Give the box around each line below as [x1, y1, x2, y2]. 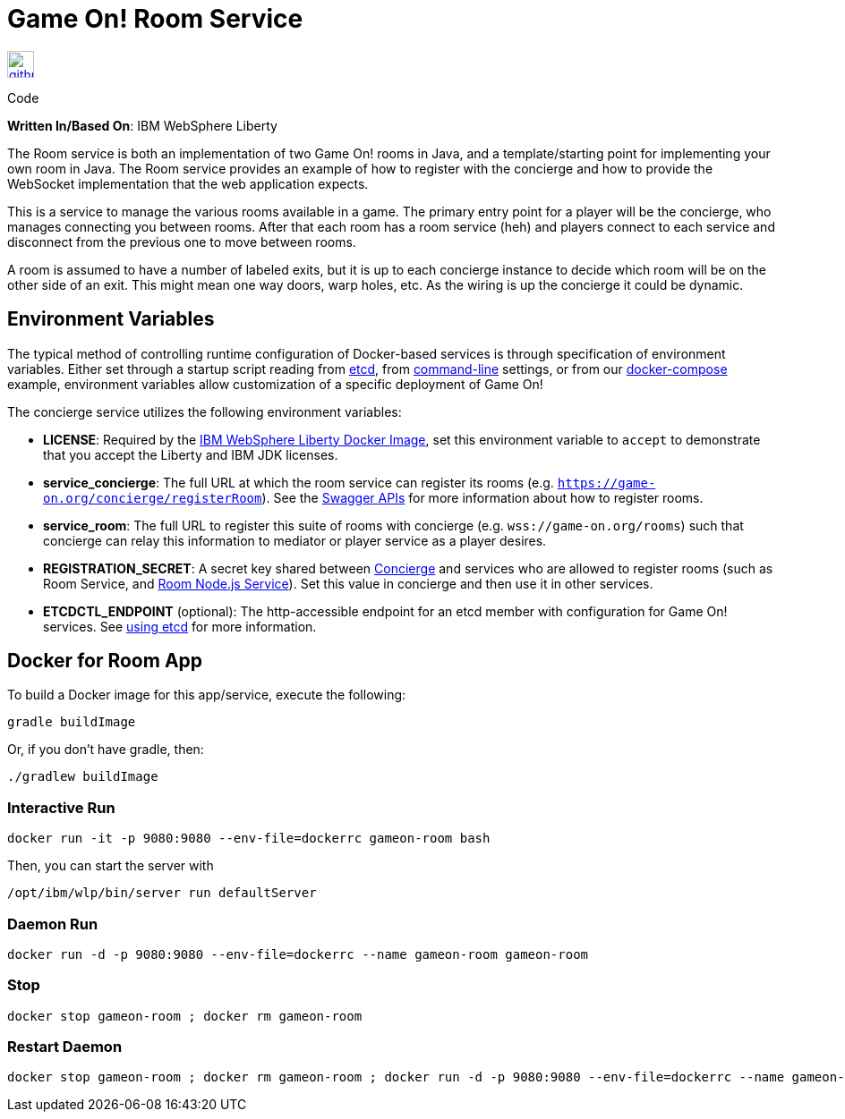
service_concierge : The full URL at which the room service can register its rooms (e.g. [43, 474, 554, 490]
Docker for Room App [7, 649, 203, 673]
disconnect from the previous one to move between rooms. [7, 233, 356, 250]
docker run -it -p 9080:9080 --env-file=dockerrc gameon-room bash [7, 831, 491, 846]
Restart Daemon [7, 1038, 123, 1056]
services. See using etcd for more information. [43, 618, 317, 634]
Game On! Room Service [7, 4, 303, 34]
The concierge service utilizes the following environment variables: [7, 403, 402, 420]
